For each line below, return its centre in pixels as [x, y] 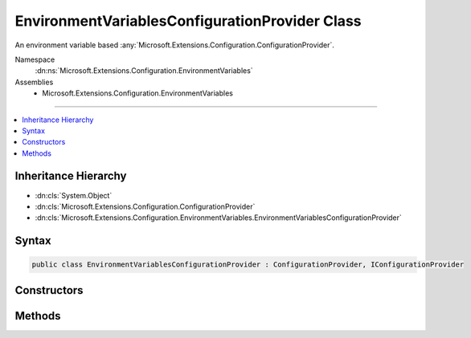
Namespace [35, 59]
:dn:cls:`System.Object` [74, 195]
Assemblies [34, 82]
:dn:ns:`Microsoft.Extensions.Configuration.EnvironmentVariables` [144, 71]
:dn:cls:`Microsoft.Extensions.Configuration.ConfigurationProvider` [145, 206]
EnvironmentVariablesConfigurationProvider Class [188, 21]
